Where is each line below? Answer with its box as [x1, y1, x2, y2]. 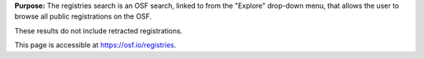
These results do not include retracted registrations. [14, 26, 183, 35]
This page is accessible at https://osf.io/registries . [14, 40, 177, 50]
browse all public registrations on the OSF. [14, 12, 152, 21]
